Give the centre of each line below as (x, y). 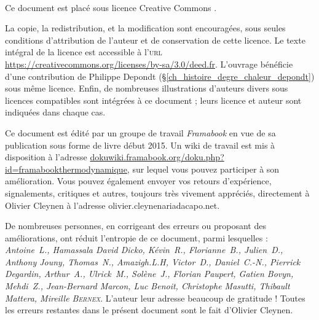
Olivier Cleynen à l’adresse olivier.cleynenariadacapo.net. (112, 205)
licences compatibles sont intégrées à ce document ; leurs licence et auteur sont (153, 100)
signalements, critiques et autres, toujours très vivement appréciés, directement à (157, 193)
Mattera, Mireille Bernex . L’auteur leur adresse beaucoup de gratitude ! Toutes (155, 298)
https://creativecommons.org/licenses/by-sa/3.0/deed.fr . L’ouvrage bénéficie (149, 64)
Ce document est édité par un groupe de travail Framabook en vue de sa (140, 132)
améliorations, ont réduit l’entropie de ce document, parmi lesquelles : (136, 237)
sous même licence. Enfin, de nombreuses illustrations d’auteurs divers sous (147, 88)
